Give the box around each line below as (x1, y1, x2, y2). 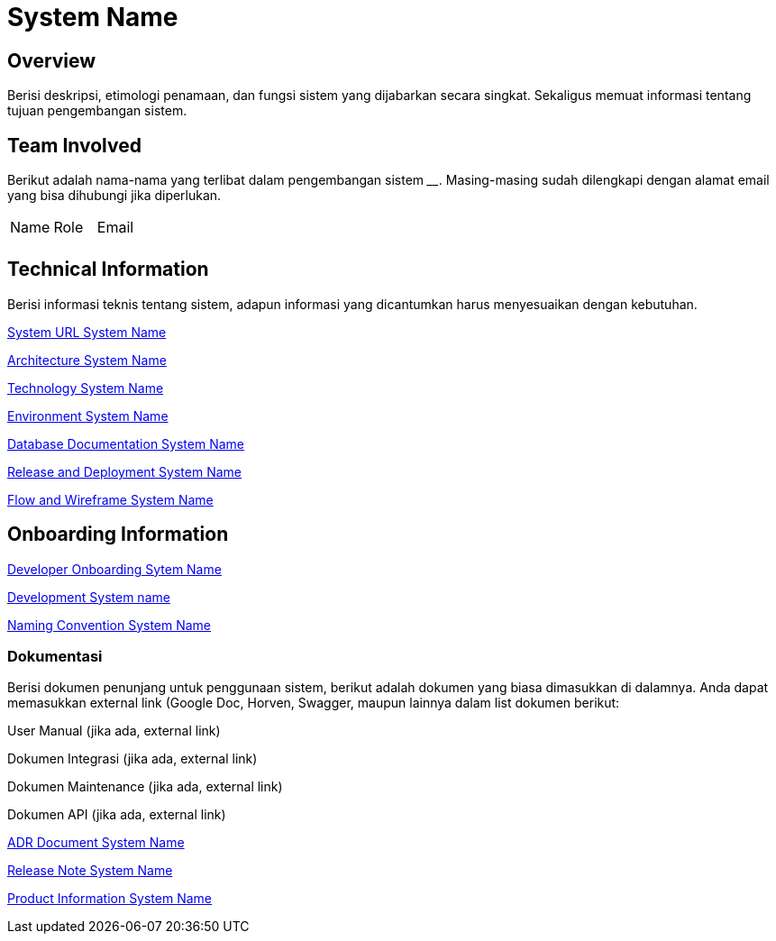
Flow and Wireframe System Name (7, 491, 214, 507)
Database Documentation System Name (7, 435, 244, 452)
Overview (7, 49, 96, 72)
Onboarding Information (7, 523, 229, 546)
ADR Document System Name (7, 835, 185, 851)
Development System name (7, 589, 170, 605)
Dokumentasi (7, 647, 103, 666)
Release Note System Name (7, 863, 173, 879)
